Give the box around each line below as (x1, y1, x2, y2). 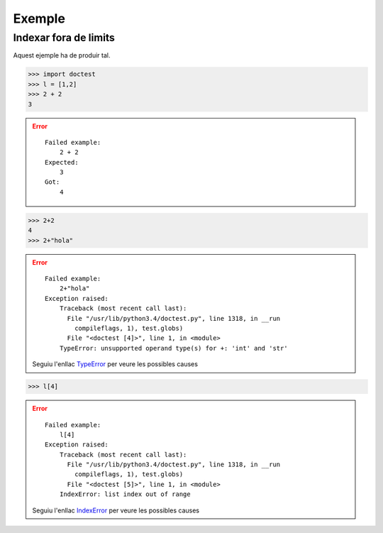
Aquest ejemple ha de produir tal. (13, 51, 111, 60)
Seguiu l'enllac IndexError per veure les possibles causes (32, 506, 200, 515)
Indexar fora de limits (13, 31, 115, 44)
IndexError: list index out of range (59, 490, 191, 498)
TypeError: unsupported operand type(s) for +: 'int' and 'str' (59, 344, 288, 352)
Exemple (13, 11, 65, 26)
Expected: (45, 158, 79, 166)
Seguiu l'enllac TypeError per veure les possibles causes (32, 360, 199, 368)
